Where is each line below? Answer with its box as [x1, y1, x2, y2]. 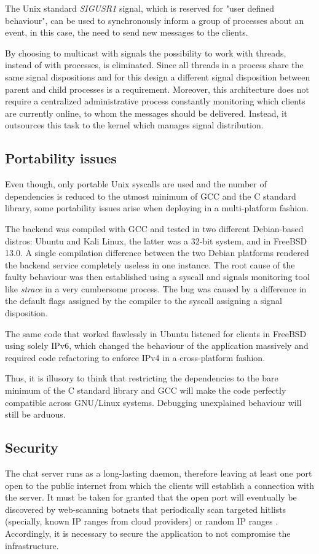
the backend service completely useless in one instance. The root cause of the [5, 258, 295, 271]
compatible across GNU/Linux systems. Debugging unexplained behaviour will [5, 396, 302, 408]
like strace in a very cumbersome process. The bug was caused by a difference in [5, 282, 307, 295]
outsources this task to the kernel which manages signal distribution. [5, 119, 264, 131]
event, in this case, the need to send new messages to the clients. [5, 26, 248, 39]
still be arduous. [5, 408, 66, 421]
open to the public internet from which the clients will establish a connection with [5, 478, 315, 491]
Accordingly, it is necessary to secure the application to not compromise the [5, 527, 291, 539]
